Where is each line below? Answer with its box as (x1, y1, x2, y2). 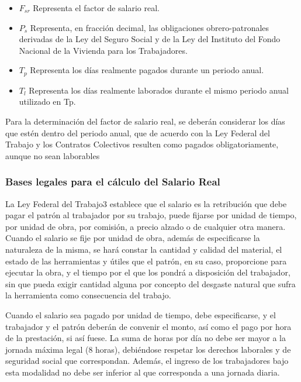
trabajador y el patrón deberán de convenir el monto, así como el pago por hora (5, 320, 292, 332)
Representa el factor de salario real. (33, 2, 160, 13)
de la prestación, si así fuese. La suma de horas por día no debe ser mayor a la (5, 332, 286, 344)
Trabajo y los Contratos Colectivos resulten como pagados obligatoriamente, (5, 138, 279, 150)
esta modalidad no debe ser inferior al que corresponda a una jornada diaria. (5, 366, 280, 378)
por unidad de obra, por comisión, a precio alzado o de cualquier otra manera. (5, 220, 286, 232)
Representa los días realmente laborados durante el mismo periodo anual (29, 84, 289, 96)
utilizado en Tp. (19, 95, 76, 108)
